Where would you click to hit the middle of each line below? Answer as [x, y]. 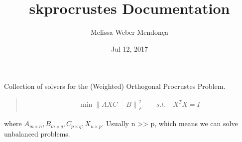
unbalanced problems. [37, 133]
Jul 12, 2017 [129, 48]
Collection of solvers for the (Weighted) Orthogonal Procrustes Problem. [115, 86]
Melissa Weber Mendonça [129, 32]
